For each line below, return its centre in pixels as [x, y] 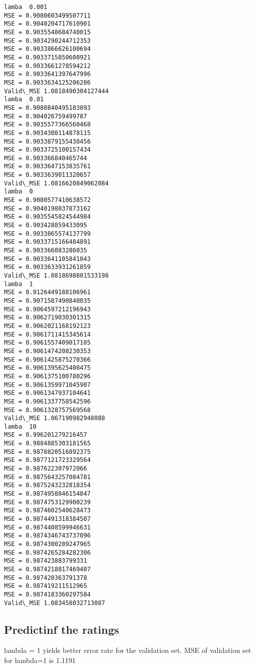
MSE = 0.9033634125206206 [47, 82]
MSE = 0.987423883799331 [46, 561]
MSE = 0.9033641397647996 [47, 74]
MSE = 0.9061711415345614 [47, 334]
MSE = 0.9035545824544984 [47, 217]
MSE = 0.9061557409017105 [47, 343]
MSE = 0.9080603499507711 [47, 15]
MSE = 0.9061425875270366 [47, 359]
